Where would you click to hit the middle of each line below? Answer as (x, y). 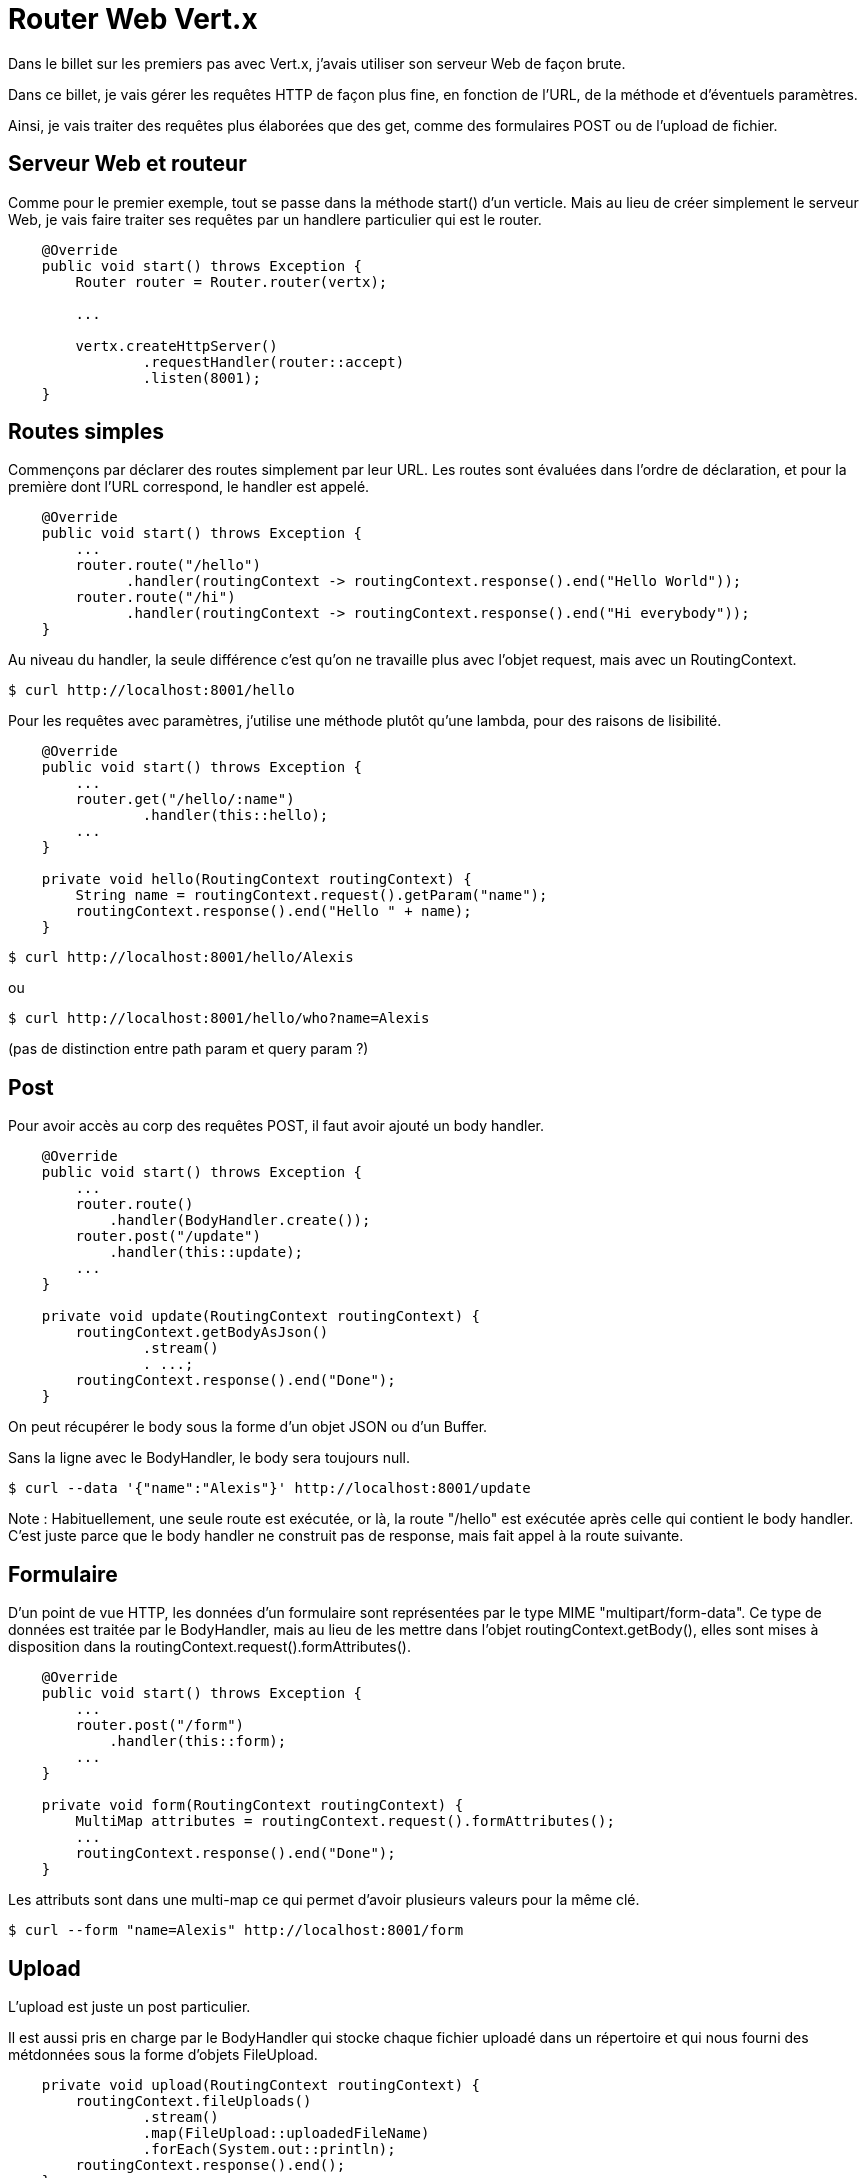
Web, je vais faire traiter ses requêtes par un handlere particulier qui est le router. (275, 219)
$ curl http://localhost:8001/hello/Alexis (181, 957)
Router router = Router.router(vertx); (231, 281)
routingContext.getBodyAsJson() (202, 1332)
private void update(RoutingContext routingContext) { (261, 1316)
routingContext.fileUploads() (193, 2100)
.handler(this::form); (198, 1741)
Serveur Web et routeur (127, 164)
